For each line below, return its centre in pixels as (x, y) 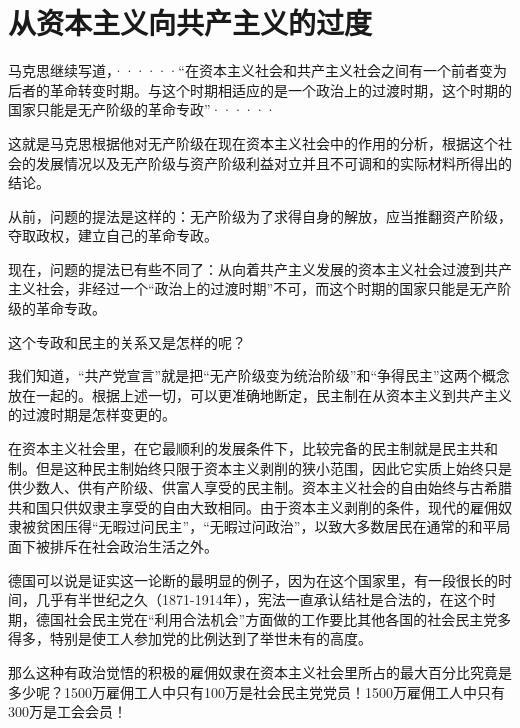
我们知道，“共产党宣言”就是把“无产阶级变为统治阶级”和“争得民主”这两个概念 (259, 375)
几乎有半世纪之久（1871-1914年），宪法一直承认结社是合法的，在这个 (258, 599)
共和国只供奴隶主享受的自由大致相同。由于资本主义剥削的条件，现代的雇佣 (253, 506)
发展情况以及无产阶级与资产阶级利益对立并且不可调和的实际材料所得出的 (273, 162)
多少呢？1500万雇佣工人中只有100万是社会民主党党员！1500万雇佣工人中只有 (256, 691)
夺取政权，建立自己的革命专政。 (113, 235)
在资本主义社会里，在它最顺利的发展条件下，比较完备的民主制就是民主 (239, 448)
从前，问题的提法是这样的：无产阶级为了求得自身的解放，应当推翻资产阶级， (260, 215)
